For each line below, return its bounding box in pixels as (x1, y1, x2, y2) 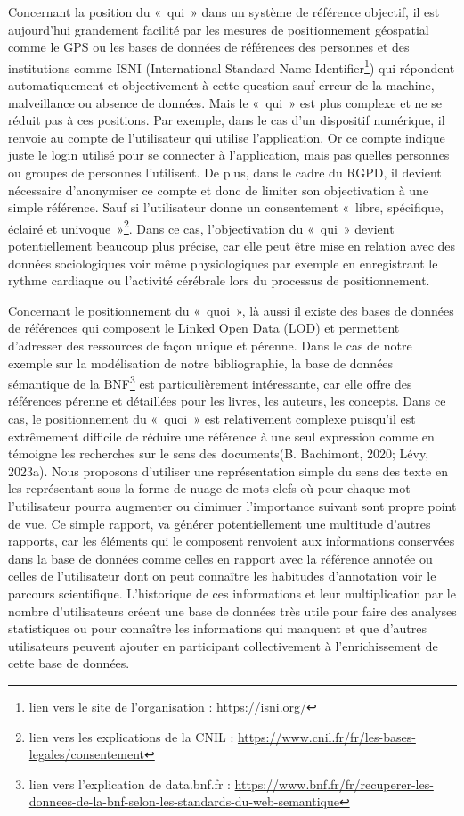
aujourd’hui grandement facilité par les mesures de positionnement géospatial (8, 20, 429, 38)
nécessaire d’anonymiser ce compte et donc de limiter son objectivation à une (8, 180, 429, 199)
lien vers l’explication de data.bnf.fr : (28, 774, 231, 793)
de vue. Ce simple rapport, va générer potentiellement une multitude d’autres (8, 514, 431, 532)
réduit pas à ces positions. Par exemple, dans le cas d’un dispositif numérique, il (8, 111, 445, 129)
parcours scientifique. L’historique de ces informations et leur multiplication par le (8, 583, 456, 602)
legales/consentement (28, 745, 145, 763)
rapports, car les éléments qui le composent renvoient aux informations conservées (8, 532, 455, 550)
